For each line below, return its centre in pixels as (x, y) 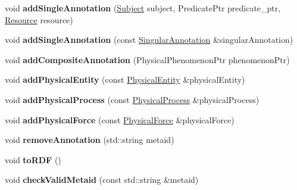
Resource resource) (39, 19)
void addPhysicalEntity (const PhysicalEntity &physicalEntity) (125, 80)
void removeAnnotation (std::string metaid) (90, 140)
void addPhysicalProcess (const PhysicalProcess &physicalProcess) (132, 99)
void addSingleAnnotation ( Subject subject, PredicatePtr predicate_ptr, (143, 8)
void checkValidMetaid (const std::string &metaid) (102, 180)
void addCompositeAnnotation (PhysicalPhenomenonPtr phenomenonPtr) (147, 59)
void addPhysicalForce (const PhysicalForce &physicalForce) (120, 119)
